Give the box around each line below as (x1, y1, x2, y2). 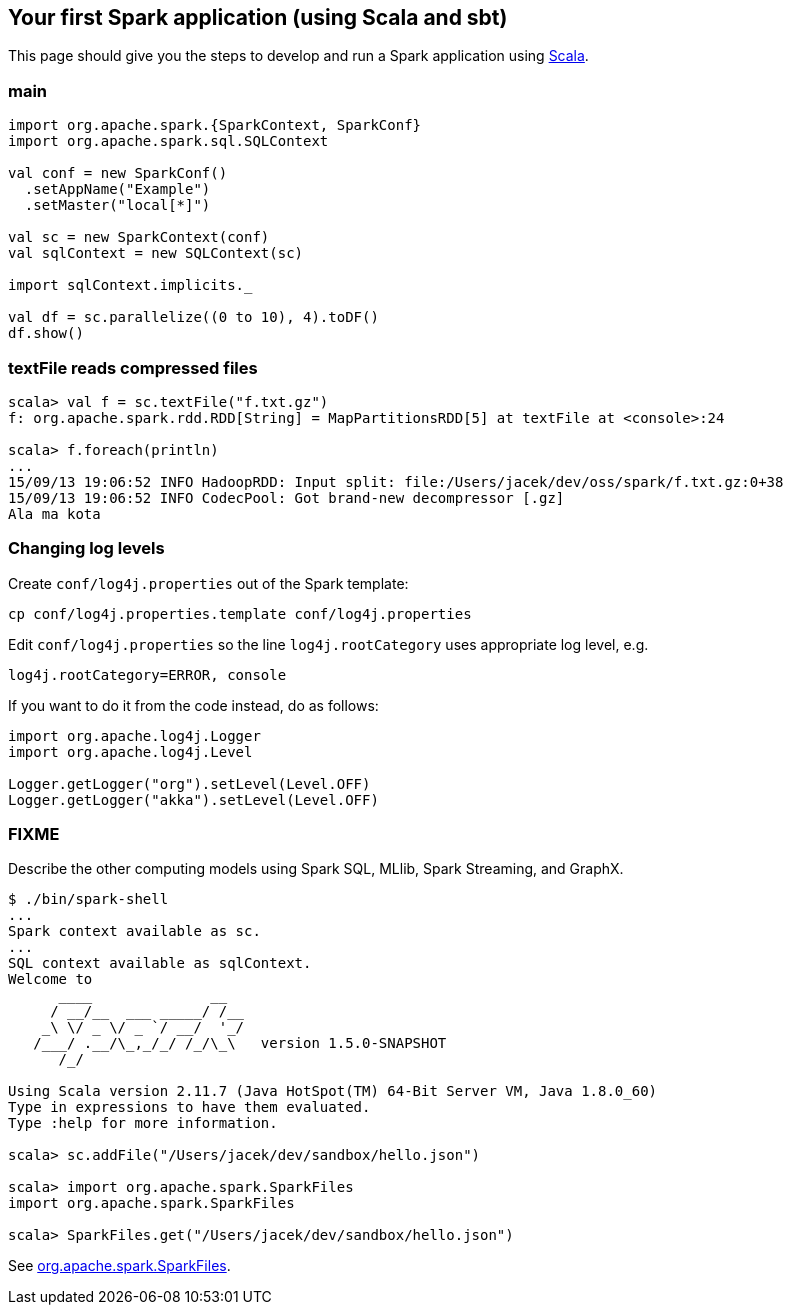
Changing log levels (8, 538, 165, 559)
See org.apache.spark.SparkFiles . (8, 1257, 231, 1275)
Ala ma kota (8, 505, 101, 522)
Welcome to (8, 971, 93, 988)
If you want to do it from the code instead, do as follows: (8, 696, 379, 714)
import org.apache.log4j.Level (8, 743, 253, 760)
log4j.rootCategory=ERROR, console (8, 666, 287, 683)
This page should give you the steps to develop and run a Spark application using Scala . (8, 47, 589, 65)
